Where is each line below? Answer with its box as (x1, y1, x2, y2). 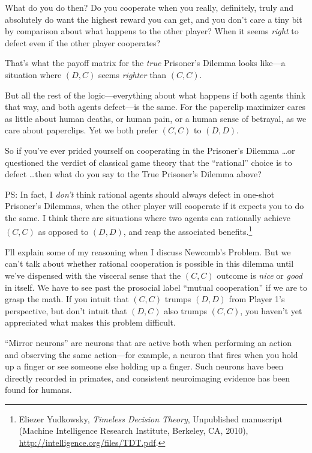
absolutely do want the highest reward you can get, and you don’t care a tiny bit (5, 13, 302, 25)
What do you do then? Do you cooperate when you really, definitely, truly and (5, 1, 294, 13)
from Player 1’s (229, 293, 285, 305)
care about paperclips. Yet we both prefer (5, 124, 158, 136)
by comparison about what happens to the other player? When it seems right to (5, 25, 299, 37)
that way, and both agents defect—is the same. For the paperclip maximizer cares (5, 100, 306, 113)
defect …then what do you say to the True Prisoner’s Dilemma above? (5, 168, 262, 180)
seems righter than (98, 68, 167, 81)
